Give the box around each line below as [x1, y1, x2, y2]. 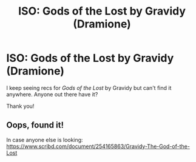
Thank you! [6, 102, 35, 110]
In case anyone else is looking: [6, 136, 83, 143]
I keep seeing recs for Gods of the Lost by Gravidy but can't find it [6, 84, 172, 92]
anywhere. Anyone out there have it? [6, 90, 98, 98]
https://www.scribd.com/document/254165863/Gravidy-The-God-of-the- [6, 143, 190, 150]
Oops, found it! [6, 120, 64, 130]
